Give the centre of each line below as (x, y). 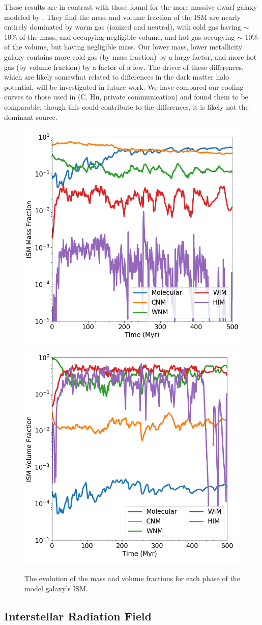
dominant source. (31, 117)
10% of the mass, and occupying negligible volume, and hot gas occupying (120, 36)
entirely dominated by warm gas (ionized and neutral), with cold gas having (123, 27)
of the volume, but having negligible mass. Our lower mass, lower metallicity (123, 47)
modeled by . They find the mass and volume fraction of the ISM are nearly (123, 17)
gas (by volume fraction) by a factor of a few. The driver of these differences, (124, 67)
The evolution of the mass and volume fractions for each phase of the (132, 578)
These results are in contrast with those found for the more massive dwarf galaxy (131, 7)
